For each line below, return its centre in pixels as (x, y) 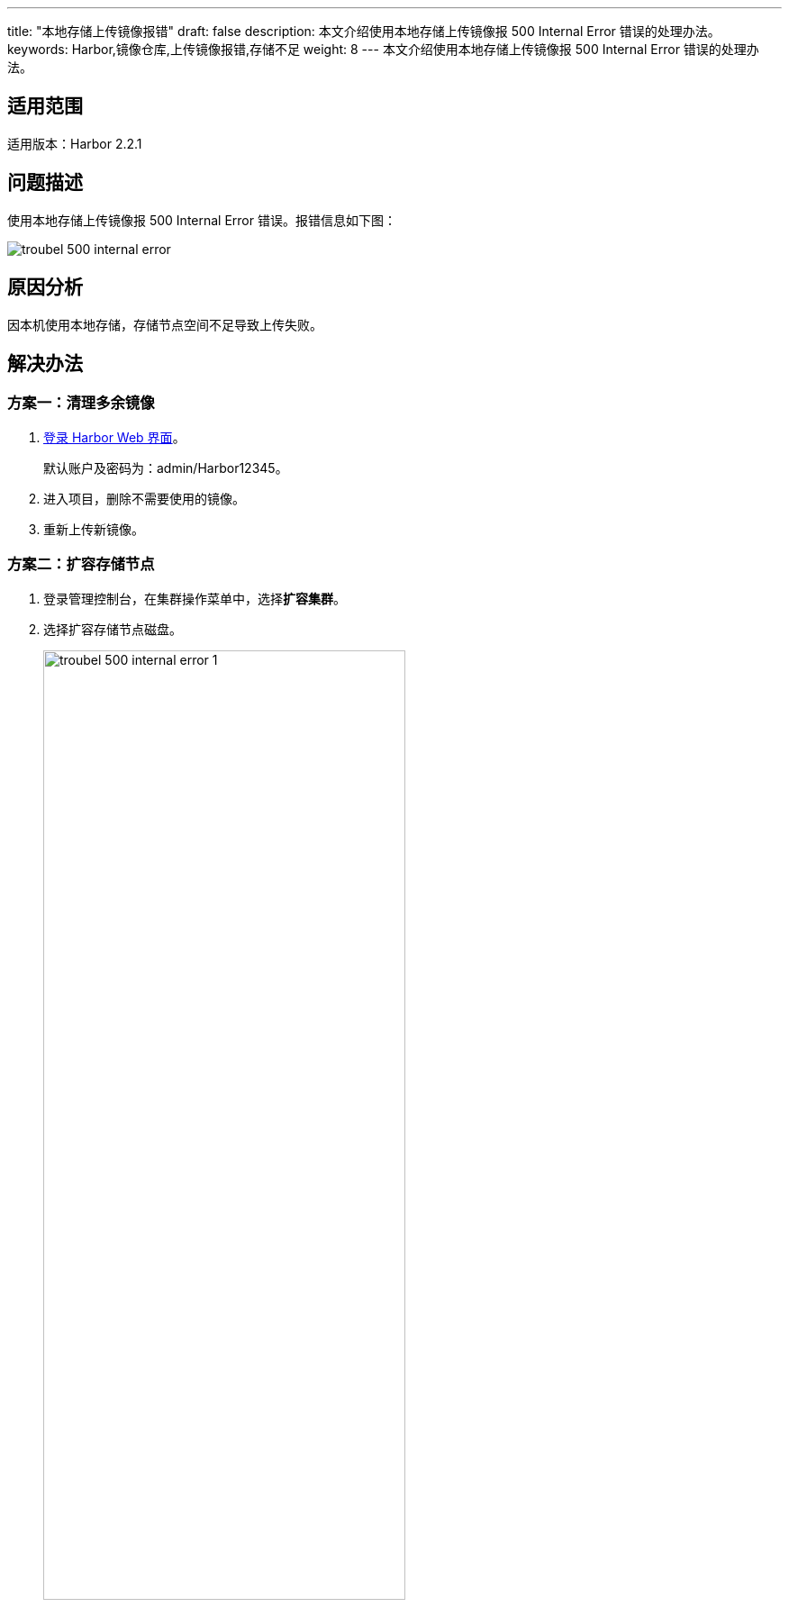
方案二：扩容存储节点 (81, 564)
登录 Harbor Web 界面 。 (114, 437)
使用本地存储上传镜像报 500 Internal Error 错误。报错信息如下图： (202, 220)
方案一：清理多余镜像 (81, 403)
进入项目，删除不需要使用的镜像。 (144, 498)
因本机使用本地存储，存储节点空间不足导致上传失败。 (165, 324)
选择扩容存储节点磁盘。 (113, 629)
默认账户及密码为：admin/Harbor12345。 (166, 468)
